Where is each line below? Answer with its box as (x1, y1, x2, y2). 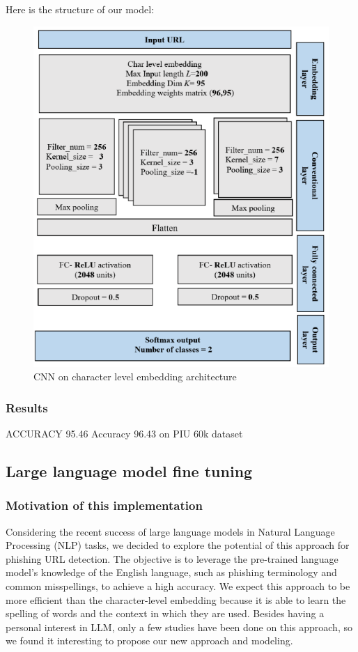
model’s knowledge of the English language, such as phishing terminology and (6, 565, 337, 580)
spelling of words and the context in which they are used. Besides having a (6, 606, 325, 621)
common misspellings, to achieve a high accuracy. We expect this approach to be (6, 579, 350, 593)
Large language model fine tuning (6, 460, 253, 482)
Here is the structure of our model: (6, 2, 155, 16)
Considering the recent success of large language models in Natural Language (6, 524, 335, 538)
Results (6, 398, 48, 416)
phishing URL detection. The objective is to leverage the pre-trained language (6, 551, 338, 566)
